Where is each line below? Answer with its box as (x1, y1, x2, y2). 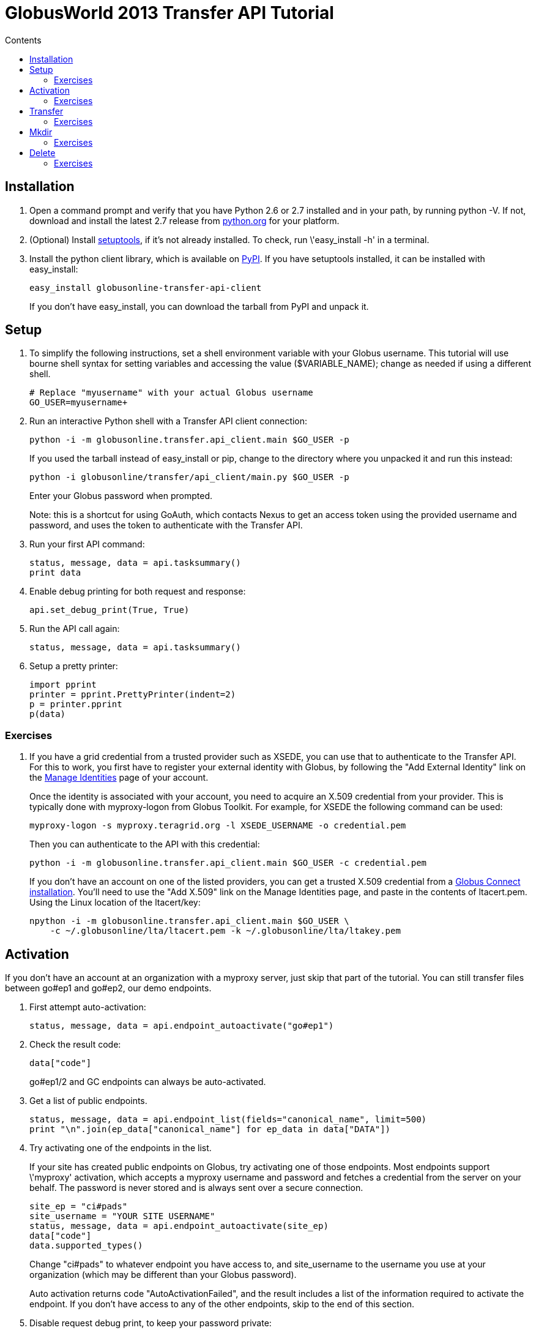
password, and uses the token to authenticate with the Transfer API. (29, 520, 303, 531)
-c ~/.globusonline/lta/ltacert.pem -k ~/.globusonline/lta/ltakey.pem (50, 926, 401, 936)
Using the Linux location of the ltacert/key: (29, 897, 201, 908)
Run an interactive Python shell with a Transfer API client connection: (29, 416, 308, 427)
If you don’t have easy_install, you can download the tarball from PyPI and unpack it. (29, 301, 369, 312)
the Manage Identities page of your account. (29, 772, 209, 783)
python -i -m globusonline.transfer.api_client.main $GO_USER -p (29, 435, 349, 445)
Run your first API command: (29, 539, 145, 550)
